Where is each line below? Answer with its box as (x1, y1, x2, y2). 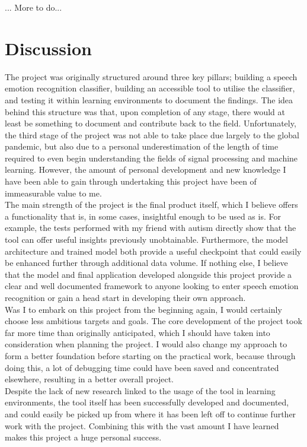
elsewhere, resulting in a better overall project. (5, 373, 174, 385)
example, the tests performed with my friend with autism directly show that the (5, 221, 296, 234)
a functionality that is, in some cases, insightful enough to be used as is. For (5, 210, 281, 222)
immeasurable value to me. (5, 186, 102, 199)
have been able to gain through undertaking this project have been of (5, 175, 257, 188)
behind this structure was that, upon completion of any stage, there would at (5, 105, 285, 118)
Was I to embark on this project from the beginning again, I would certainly (5, 303, 282, 315)
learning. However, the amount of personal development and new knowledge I (5, 163, 286, 176)
